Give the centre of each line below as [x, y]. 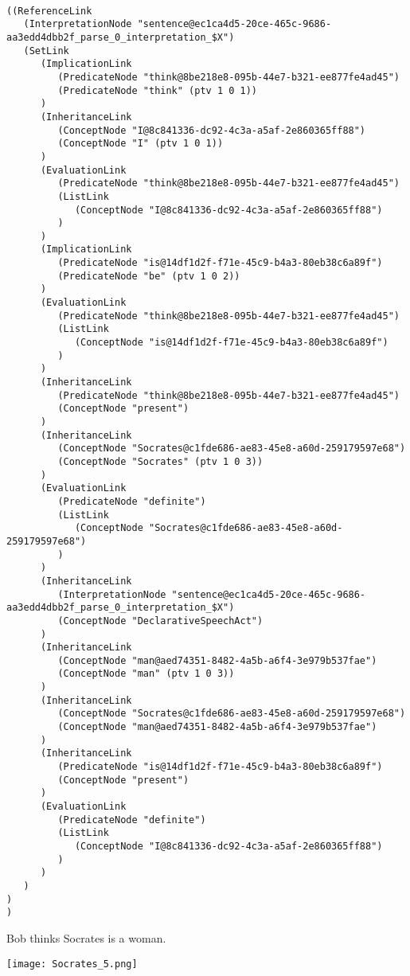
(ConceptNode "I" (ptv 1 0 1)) [141, 144]
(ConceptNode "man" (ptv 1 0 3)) [146, 674]
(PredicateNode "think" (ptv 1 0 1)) [157, 90]
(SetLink [46, 51]
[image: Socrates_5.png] [72, 964]
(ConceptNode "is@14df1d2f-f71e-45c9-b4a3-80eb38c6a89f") [231, 343]
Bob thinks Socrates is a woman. [86, 937]
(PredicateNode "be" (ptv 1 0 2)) [149, 276]
